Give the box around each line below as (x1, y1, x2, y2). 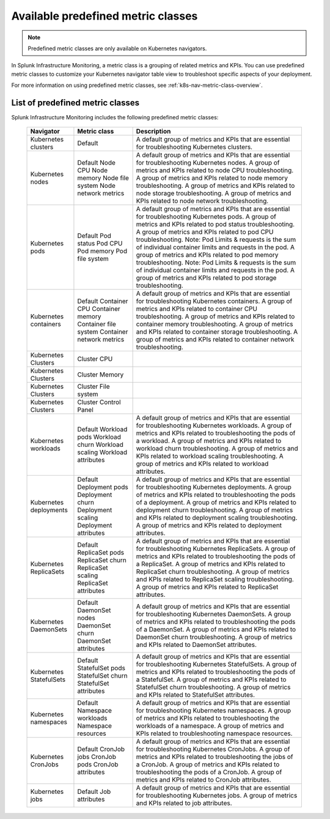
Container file (77, 320, 116, 329)
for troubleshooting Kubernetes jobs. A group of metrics (136, 791, 298, 800)
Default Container (77, 297, 128, 305)
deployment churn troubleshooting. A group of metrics (136, 506, 293, 514)
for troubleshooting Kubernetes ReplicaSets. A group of (136, 545, 296, 553)
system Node (77, 181, 116, 190)
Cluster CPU (77, 355, 113, 364)
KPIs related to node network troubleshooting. (136, 196, 269, 205)
